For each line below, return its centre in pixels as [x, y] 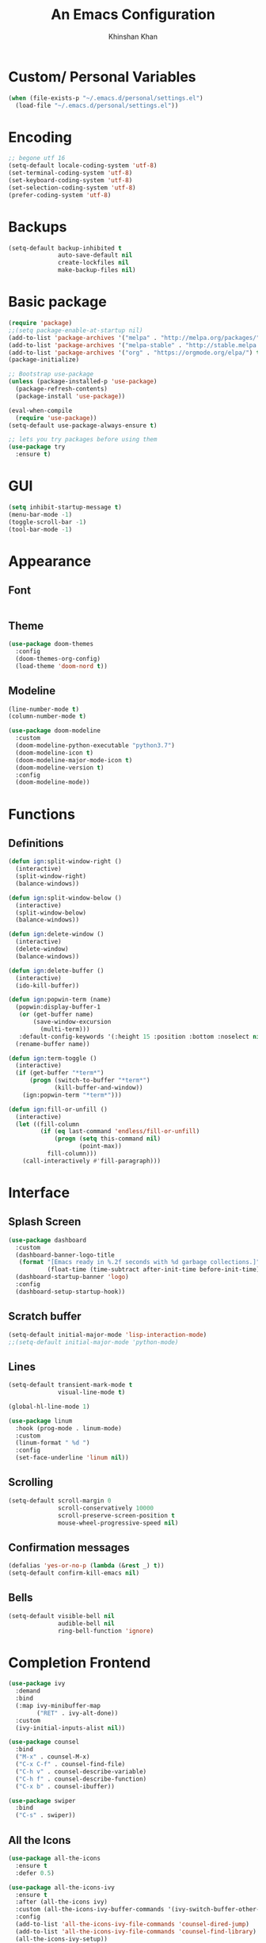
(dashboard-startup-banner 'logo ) [72, 1277]
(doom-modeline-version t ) [60, 767]
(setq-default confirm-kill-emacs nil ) [74, 1573]
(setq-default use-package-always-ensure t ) [83, 426]
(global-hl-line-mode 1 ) [49, 1407]
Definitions [36, 843]
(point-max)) [101, 1147]
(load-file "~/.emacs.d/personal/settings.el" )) [97, 105]
